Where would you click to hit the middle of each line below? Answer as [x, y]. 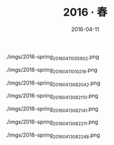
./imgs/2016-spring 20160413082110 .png [52, 96]
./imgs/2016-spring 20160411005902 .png [52, 57]
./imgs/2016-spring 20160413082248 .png [53, 135]
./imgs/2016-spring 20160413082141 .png [52, 110]
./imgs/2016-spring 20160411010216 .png [52, 70]
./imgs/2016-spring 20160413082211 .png [52, 122]
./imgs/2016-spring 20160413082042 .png [53, 83]
